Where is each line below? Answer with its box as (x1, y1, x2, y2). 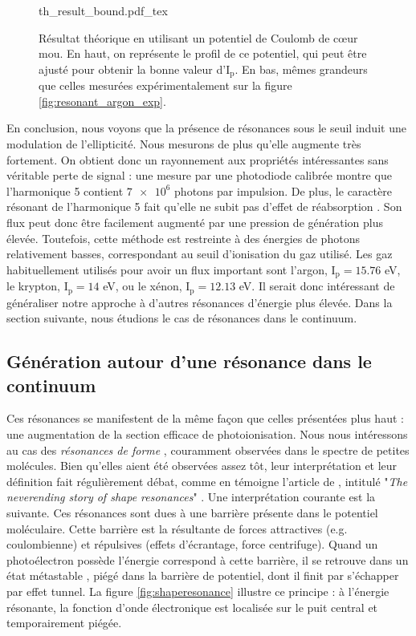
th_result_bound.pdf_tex (39, 2, 168, 18)
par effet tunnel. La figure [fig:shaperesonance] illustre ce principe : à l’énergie (6, 582, 389, 599)
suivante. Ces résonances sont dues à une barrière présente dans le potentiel (6, 504, 378, 521)
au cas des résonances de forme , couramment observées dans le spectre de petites (6, 441, 410, 458)
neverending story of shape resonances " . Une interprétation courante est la (6, 488, 376, 505)
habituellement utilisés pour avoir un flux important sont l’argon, (6, 261, 328, 277)
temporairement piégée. (6, 614, 122, 631)
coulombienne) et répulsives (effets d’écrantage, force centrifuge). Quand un (6, 536, 378, 553)
